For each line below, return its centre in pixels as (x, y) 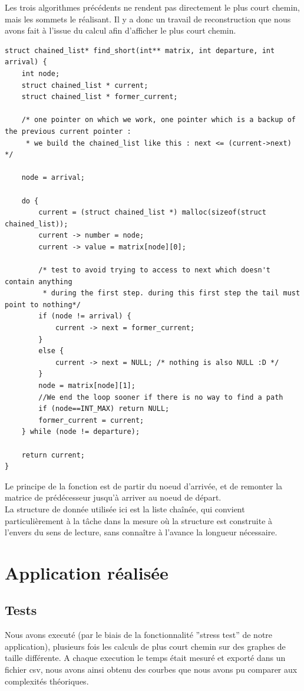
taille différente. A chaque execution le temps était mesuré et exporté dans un (145, 658)
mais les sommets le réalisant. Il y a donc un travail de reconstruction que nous (148, 19)
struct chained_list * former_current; (100, 97)
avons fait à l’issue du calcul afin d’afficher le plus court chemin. (120, 30)
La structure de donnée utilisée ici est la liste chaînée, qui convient (125, 509)
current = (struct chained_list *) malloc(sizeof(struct (152, 213)
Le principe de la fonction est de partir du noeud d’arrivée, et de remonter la (144, 486)
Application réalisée (87, 572)
